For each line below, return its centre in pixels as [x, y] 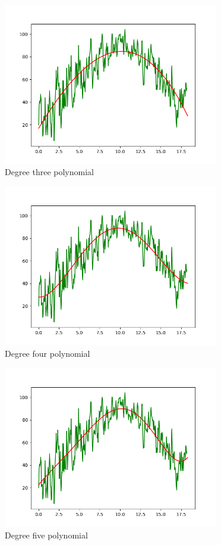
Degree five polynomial [46, 535]
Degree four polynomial [48, 354]
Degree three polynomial [49, 172]
